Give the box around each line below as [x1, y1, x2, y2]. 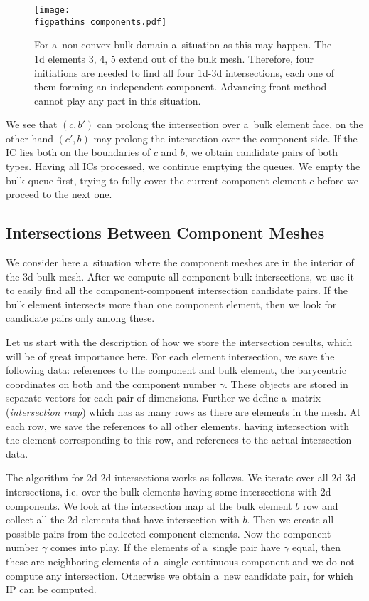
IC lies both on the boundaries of [6, 145, 151, 160]
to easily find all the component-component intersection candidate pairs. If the [6, 283, 348, 298]
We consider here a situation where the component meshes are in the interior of [6, 255, 354, 270]
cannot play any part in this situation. [34, 93, 201, 108]
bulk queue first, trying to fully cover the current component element [6, 172, 306, 187]
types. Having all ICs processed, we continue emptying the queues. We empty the [6, 159, 360, 174]
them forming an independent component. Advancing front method [34, 79, 327, 94]
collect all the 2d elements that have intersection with [6, 512, 240, 527]
